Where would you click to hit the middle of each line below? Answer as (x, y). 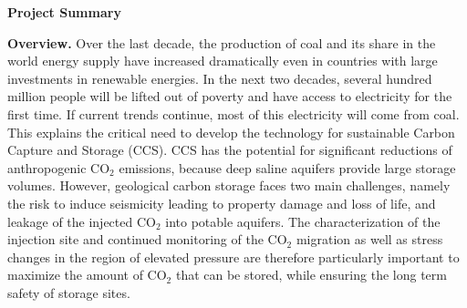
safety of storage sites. (69, 292)
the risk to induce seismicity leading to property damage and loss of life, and (222, 203)
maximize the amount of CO (87, 275)
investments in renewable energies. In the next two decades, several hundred (220, 78)
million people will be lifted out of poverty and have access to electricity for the (230, 96)
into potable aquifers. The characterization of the (303, 221)
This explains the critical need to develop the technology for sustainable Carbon (231, 132)
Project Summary (64, 12)
